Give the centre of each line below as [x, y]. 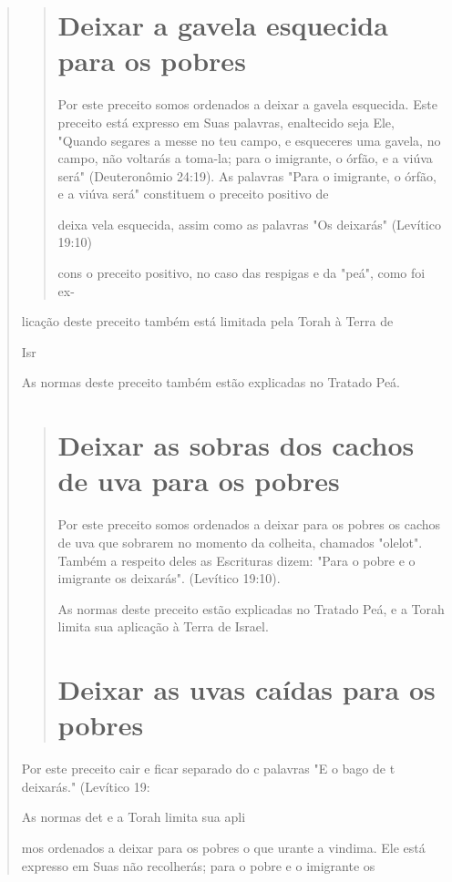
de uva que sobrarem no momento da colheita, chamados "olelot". [240, 542]
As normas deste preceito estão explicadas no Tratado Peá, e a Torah [251, 608]
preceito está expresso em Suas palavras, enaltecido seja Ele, [226, 122]
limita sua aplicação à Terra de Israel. [163, 626]
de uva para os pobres [199, 481]
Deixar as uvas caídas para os [247, 689]
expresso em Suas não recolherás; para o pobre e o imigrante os [198, 865]
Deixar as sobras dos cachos [236, 445]
